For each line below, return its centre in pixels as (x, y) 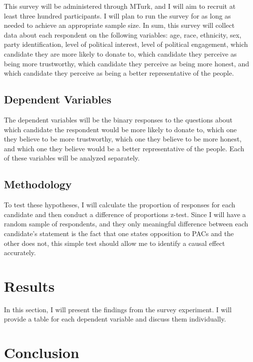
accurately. (20, 252)
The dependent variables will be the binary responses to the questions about (118, 119)
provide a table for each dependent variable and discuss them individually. (115, 319)
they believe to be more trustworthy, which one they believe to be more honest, (123, 139)
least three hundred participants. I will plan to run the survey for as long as (117, 15)
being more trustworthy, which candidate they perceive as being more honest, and (127, 63)
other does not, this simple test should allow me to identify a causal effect (115, 243)
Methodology (38, 184)
